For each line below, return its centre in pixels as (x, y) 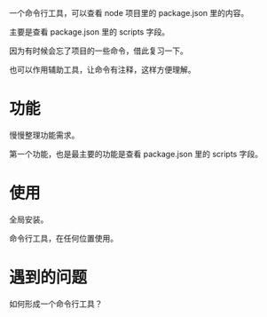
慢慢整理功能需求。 (44, 135)
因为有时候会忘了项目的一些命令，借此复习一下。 (98, 51)
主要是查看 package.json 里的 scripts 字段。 (90, 32)
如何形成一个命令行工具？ (56, 304)
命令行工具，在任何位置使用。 (63, 238)
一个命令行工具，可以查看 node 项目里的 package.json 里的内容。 (129, 13)
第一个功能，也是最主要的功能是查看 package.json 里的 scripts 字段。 (136, 154)
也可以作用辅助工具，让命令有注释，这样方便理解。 (102, 70)
